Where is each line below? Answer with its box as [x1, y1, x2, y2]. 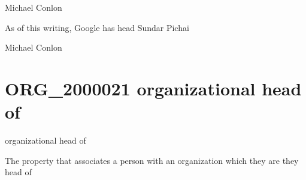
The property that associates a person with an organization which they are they [5, 154, 299, 166]
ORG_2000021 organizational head [5, 76, 302, 100]
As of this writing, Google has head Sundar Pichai [5, 21, 189, 33]
